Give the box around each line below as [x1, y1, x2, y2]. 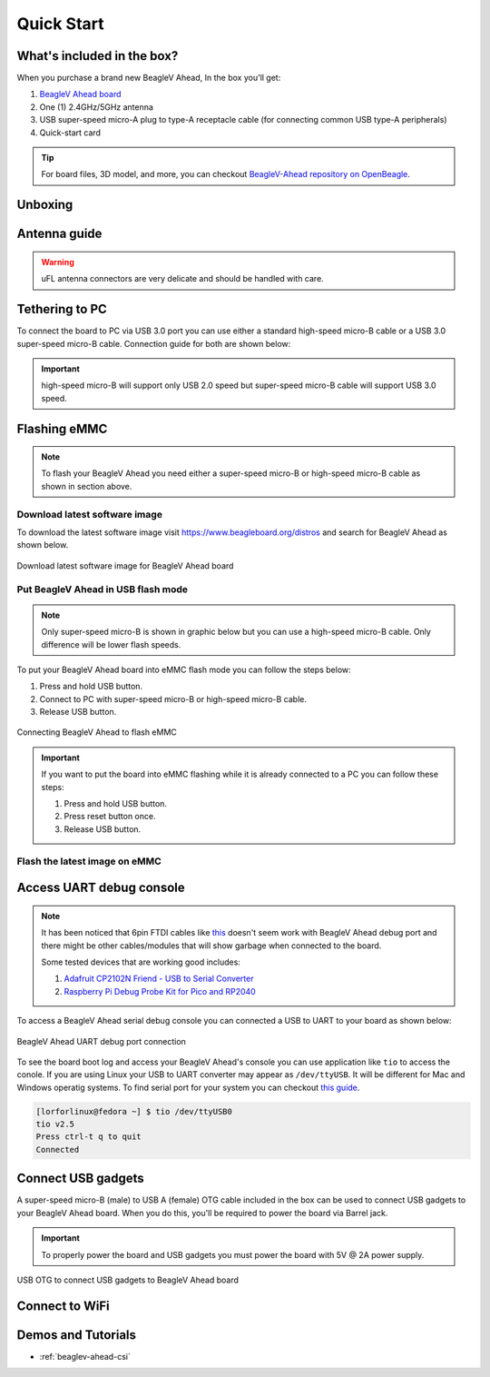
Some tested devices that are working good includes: [41, 956, 240, 967]
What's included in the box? [16, 48, 179, 64]
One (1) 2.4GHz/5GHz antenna [39, 101, 154, 113]
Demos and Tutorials [16, 1327, 136, 1342]
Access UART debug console [16, 880, 185, 896]
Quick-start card [39, 127, 102, 138]
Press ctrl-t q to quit [35, 1132, 142, 1142]
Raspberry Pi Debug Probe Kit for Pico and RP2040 [64, 986, 256, 996]
